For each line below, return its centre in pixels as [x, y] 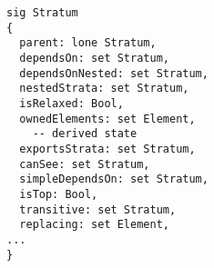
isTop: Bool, [59, 194]
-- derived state [85, 134]
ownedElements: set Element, [107, 119]
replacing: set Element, [94, 225]
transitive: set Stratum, [98, 209]
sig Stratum [42, 13]
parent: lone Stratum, [88, 43]
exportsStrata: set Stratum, [107, 149]
